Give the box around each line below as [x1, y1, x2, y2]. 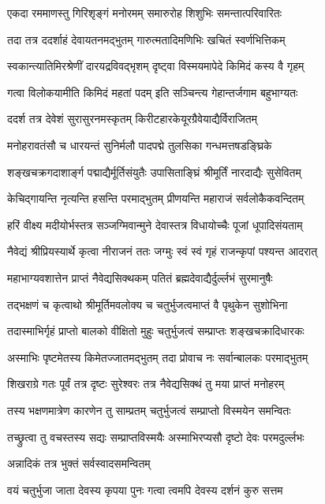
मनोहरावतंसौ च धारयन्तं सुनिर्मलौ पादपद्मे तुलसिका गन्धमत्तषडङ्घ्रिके [7, 136, 272, 153]
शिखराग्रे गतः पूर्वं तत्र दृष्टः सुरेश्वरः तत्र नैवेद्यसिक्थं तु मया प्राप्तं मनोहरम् [7, 375, 285, 392]
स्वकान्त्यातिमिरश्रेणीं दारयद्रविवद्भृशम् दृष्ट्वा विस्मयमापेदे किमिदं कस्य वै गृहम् [7, 58, 304, 74]
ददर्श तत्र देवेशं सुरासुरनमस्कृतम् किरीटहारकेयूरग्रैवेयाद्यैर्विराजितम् [7, 110, 257, 127]
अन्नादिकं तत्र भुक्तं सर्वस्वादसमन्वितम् [7, 455, 151, 472]
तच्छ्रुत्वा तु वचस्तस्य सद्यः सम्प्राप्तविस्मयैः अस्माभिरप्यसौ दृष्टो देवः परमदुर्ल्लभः [7, 428, 304, 445]
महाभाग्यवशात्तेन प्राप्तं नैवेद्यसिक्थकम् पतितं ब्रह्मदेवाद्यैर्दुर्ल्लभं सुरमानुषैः [7, 269, 273, 286]
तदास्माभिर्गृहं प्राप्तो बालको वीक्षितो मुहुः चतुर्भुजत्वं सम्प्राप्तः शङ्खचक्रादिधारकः [7, 323, 304, 339]
